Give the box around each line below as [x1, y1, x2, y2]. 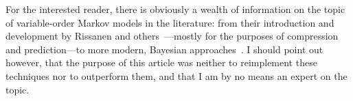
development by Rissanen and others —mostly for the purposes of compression [5, 29, 339, 43]
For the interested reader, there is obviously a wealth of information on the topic [5, 2, 345, 16]
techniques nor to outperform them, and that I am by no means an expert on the [5, 68, 348, 83]
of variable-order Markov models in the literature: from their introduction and [5, 15, 334, 29]
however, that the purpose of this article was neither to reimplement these [5, 55, 317, 70]
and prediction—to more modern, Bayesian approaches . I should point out [5, 42, 323, 56]
